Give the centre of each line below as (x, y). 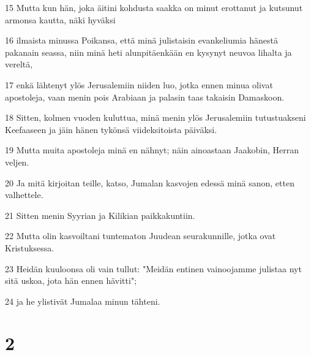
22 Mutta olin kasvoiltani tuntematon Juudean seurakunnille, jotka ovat (141, 236)
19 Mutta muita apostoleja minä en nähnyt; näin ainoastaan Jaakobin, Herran (152, 150)
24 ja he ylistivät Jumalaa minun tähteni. (83, 301)
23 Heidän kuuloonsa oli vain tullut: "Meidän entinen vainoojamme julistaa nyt (153, 268)
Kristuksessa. (30, 247)
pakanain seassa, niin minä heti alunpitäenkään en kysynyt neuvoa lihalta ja (148, 52)
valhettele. (24, 195)
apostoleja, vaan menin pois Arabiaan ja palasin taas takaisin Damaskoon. (145, 97)
